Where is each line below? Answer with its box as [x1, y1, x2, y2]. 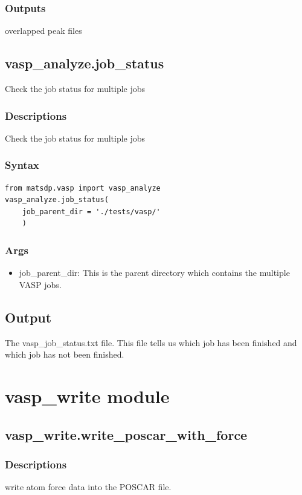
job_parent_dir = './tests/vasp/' [22, 207, 161, 216]
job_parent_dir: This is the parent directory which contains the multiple [19, 266, 290, 279]
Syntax [5, 157, 39, 172]
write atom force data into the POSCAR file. [5, 480, 172, 493]
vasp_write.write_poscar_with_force [5, 425, 248, 444]
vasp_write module [5, 384, 170, 408]
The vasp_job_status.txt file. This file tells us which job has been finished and [5, 336, 297, 349]
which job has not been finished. [5, 348, 124, 361]
